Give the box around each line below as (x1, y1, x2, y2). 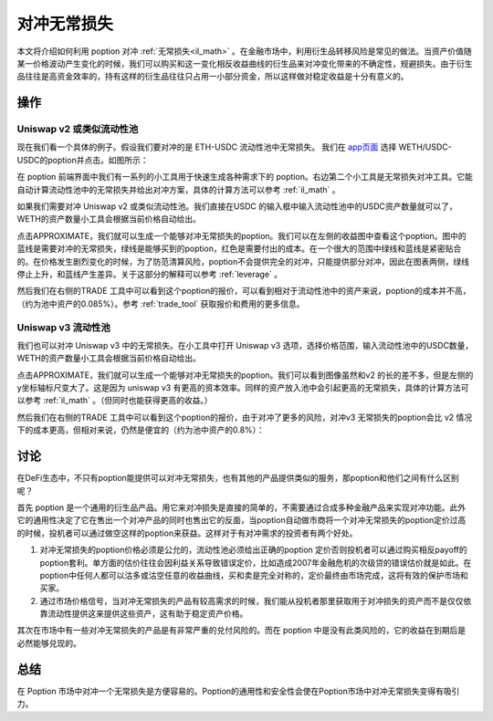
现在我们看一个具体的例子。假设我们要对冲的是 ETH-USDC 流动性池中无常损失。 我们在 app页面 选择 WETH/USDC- (16, 141, 452, 152)
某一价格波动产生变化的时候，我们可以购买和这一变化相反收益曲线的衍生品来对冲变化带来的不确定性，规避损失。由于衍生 (16, 57, 473, 68)
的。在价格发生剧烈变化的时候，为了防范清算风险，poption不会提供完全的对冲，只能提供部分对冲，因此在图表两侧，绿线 (16, 256, 470, 266)
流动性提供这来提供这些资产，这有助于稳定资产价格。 (47, 608, 248, 620)
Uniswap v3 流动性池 (16, 320, 110, 333)
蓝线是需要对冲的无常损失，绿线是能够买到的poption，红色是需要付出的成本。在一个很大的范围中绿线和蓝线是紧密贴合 (16, 243, 462, 255)
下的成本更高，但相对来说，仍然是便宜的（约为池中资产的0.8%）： (16, 424, 265, 435)
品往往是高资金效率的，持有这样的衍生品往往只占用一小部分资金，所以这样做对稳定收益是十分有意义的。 (16, 71, 409, 82)
